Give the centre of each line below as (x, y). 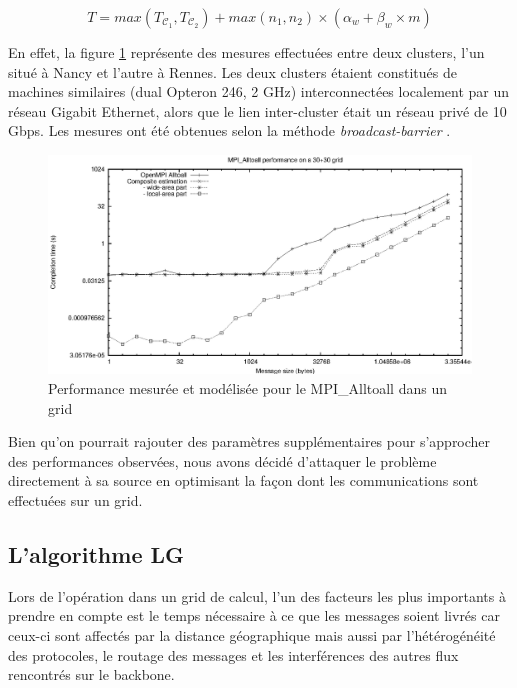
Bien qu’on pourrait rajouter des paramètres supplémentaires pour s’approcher (249, 441)
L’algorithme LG (96, 553)
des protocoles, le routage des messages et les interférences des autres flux (233, 654)
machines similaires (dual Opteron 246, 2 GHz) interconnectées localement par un (259, 91)
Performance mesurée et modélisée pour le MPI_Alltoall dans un (247, 388)
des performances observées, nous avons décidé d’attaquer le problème (222, 460)
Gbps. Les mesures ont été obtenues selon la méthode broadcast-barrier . (229, 130)
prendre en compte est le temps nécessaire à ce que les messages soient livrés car (254, 615)
